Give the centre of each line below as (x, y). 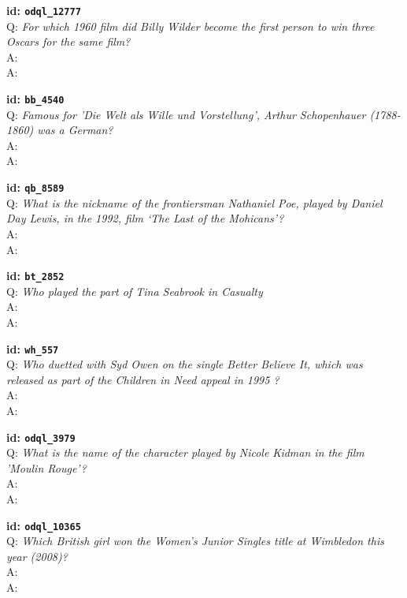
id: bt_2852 (35, 276)
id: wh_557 (33, 348)
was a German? (75, 130)
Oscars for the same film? (68, 41)
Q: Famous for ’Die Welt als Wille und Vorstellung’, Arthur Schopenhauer (186, 114)
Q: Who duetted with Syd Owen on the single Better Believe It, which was (185, 364)
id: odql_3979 (41, 437)
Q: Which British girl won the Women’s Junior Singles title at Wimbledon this (195, 541)
